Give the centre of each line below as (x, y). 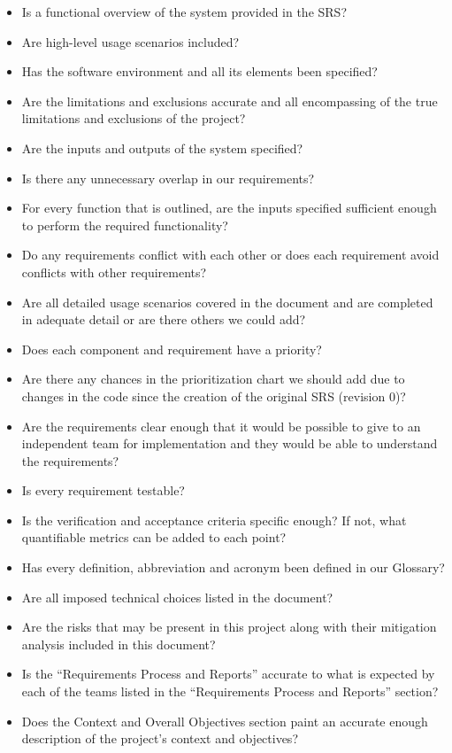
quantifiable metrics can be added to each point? (154, 537)
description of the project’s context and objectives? (160, 738)
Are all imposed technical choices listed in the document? (177, 597)
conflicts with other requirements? (114, 272)
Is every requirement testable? (103, 490)
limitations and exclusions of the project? (134, 118)
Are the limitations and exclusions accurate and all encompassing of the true (230, 101)
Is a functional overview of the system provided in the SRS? (184, 12)
